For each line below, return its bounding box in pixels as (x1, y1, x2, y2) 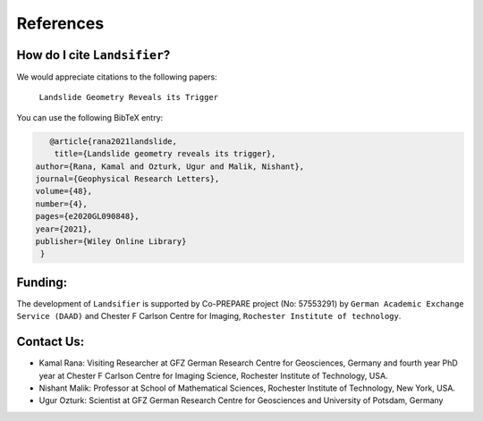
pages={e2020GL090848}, (35, 211, 140, 222)
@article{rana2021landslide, (49, 136, 178, 147)
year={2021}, (35, 223, 93, 234)
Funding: (16, 274, 68, 290)
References (16, 13, 105, 33)
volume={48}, (35, 186, 93, 197)
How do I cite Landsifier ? (16, 47, 171, 63)
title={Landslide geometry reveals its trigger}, (54, 148, 276, 159)
